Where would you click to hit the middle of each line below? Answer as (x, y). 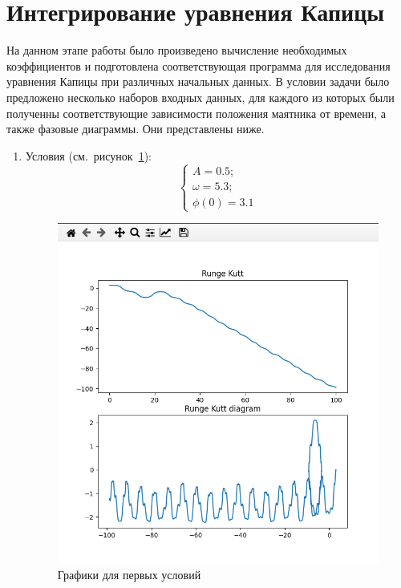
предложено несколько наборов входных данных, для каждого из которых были (200, 97)
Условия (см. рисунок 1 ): (89, 155)
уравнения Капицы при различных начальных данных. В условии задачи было (198, 81)
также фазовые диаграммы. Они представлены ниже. (136, 129)
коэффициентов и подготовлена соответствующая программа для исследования (198, 65)
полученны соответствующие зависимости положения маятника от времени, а (196, 113)
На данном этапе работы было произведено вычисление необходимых (177, 50)
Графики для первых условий (129, 574)
